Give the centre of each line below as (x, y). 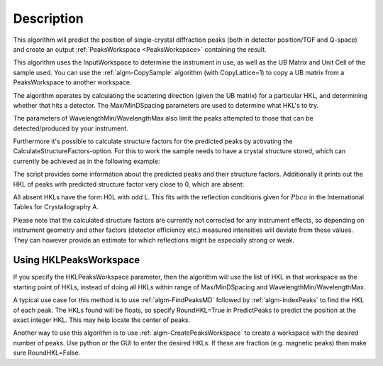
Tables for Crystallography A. (56, 207)
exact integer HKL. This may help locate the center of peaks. (102, 320)
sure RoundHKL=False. (47, 353)
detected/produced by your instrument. (71, 128)
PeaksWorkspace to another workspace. (72, 82)
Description (49, 18)
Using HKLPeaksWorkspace (77, 260)
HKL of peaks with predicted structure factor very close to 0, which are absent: (129, 184)
